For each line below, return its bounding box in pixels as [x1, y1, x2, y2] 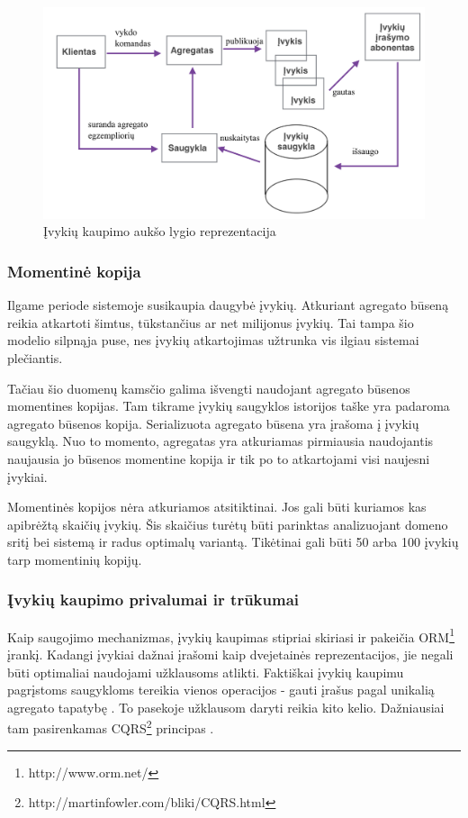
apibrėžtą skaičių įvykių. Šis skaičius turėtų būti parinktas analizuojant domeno [7, 514, 448, 533]
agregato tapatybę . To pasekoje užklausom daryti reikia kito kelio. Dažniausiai [7, 697, 445, 716]
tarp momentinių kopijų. [7, 550, 142, 568]
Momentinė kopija [7, 259, 141, 282]
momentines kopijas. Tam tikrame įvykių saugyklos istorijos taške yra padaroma [7, 396, 450, 415]
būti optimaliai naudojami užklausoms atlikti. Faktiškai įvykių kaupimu [7, 662, 404, 681]
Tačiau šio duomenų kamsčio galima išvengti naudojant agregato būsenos [7, 378, 410, 397]
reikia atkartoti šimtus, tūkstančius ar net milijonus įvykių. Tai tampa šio [7, 313, 414, 332]
